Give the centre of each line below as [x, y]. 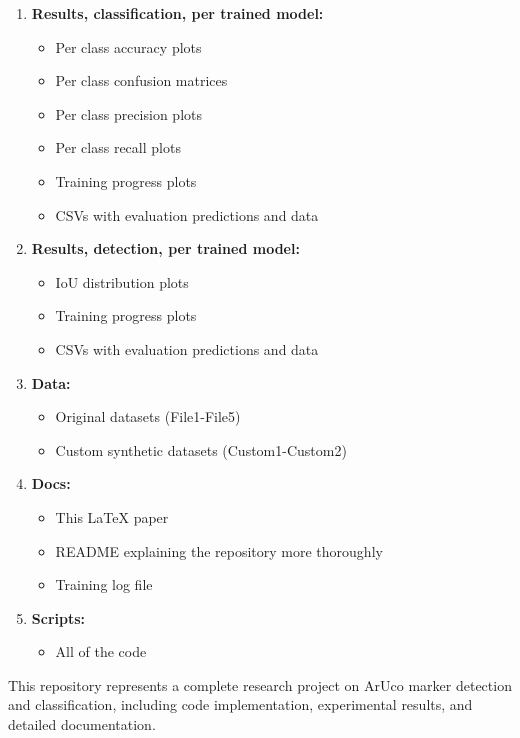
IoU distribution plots [122, 281]
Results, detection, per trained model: [165, 248]
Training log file [104, 584]
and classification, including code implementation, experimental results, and [240, 704]
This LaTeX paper [112, 516]
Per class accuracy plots [128, 46]
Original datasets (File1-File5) [148, 416]
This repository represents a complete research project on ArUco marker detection [260, 684]
